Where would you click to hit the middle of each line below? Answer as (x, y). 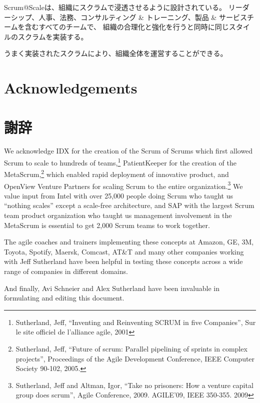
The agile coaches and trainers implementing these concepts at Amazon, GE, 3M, (129, 242)
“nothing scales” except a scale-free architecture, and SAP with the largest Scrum (129, 205)
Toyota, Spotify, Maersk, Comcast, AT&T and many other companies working (124, 251)
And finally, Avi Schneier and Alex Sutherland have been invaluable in (112, 288)
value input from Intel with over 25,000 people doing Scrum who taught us (118, 195)
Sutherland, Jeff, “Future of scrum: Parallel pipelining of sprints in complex (131, 348)
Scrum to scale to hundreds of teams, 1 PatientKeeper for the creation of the (120, 162)
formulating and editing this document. (64, 298)
